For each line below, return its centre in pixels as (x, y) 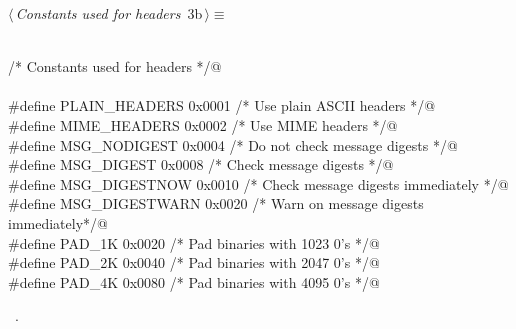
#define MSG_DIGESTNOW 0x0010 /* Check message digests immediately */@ (258, 183)
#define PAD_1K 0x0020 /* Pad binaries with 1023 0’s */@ (194, 242)
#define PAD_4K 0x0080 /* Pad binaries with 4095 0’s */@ (194, 281)
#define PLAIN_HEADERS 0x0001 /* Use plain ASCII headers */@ (222, 105)
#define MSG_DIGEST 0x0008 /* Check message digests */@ (201, 164)
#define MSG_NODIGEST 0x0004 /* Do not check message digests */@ (233, 144)
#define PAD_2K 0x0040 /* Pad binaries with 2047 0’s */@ (194, 262)
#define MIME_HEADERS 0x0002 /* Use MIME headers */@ (203, 124)
